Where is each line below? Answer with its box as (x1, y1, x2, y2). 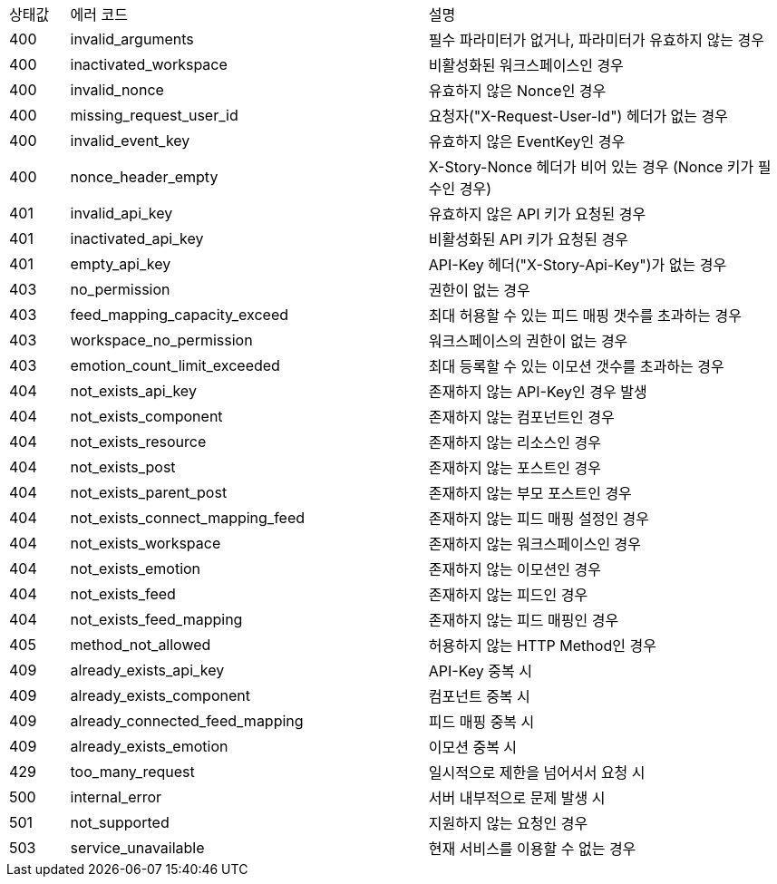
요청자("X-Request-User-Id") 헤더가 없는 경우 (428, 107, 728, 125)
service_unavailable (70, 839, 205, 857)
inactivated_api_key (70, 229, 204, 248)
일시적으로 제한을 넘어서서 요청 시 (428, 763, 646, 782)
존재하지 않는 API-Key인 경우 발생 (428, 383, 647, 401)
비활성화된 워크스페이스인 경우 (428, 56, 624, 74)
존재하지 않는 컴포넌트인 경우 (428, 408, 615, 426)
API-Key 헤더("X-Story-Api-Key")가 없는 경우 (428, 256, 727, 274)
